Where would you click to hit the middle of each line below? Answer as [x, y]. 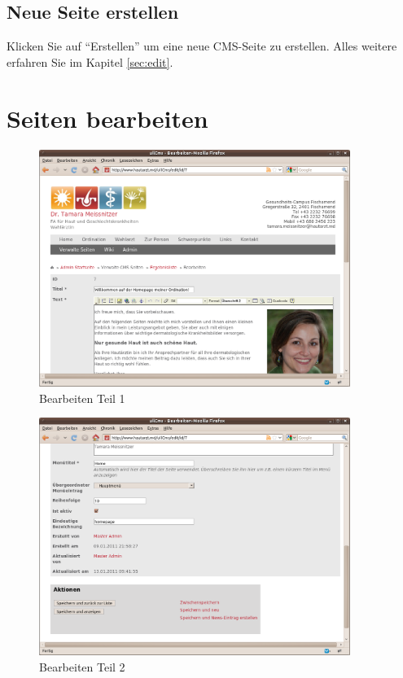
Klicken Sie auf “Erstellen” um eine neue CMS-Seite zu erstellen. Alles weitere [202, 46]
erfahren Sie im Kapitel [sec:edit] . [90, 61]
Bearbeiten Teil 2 [82, 666]
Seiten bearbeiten [107, 118]
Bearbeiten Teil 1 [82, 398]
